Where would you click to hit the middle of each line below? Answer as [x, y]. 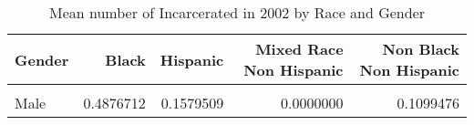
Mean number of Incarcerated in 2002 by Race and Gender [237, 12]
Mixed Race [299, 49]
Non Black [421, 49]
